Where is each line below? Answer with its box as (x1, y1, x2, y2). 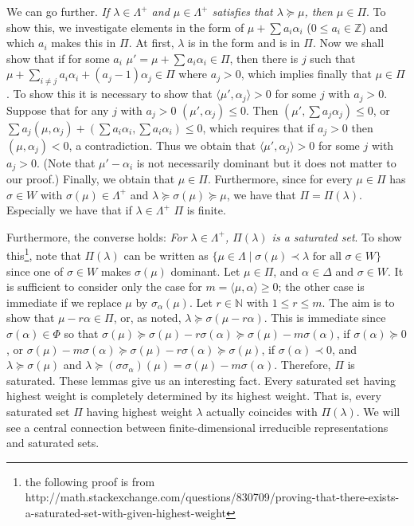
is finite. (186, 202, 226, 218)
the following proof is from (25, 473, 155, 489)
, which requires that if (202, 119, 314, 135)
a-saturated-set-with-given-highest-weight (25, 504, 227, 521)
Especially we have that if (6, 202, 132, 218)
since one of (6, 262, 64, 279)
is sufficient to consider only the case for (6, 278, 202, 295)
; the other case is (278, 278, 365, 295)
